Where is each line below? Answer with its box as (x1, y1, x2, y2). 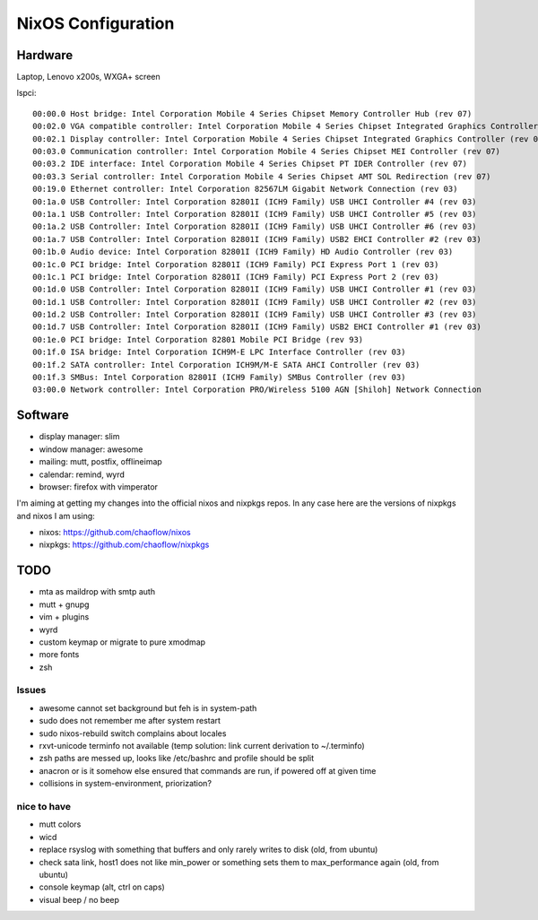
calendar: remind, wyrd (39, 469, 126, 480)
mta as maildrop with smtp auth (39, 586, 156, 597)
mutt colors (39, 819, 82, 829)
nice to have (16, 800, 72, 812)
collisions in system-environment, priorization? (39, 778, 213, 789)
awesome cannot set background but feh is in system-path (39, 702, 257, 713)
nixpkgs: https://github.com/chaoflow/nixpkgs (39, 539, 210, 551)
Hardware (16, 48, 74, 63)
